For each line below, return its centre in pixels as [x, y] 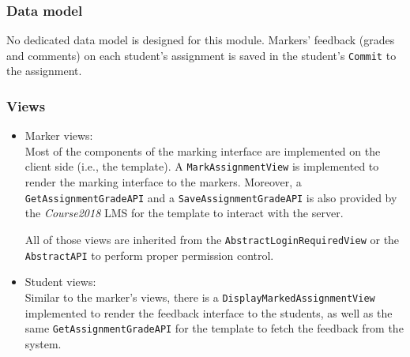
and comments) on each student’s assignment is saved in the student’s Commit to [201, 55]
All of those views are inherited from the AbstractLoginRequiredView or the [212, 239]
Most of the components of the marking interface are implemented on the [203, 150]
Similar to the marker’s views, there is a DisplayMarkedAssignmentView [200, 297]
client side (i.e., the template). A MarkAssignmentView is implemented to [202, 166]
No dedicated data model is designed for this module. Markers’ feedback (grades [201, 40]
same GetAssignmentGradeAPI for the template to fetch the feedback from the [214, 328]
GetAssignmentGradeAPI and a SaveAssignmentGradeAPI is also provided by [211, 197]
